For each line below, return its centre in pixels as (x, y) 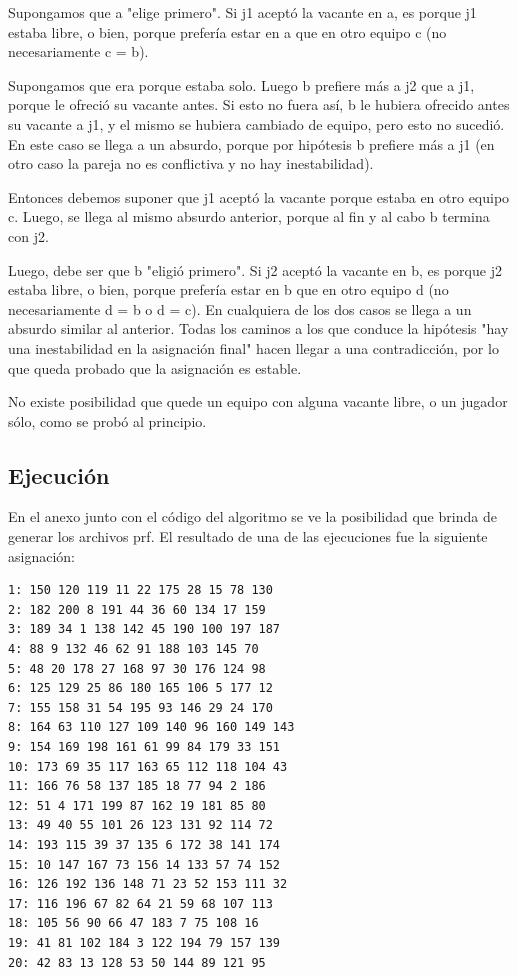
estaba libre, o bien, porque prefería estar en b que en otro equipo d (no (228, 289)
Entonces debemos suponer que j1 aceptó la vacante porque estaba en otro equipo (259, 196)
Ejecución (59, 474)
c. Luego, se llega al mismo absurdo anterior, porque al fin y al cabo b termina (249, 216)
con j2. (28, 235)
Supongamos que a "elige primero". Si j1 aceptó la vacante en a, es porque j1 (242, 12)
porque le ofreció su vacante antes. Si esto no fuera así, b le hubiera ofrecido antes (259, 104)
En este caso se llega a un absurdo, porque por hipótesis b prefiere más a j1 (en (251, 143)
